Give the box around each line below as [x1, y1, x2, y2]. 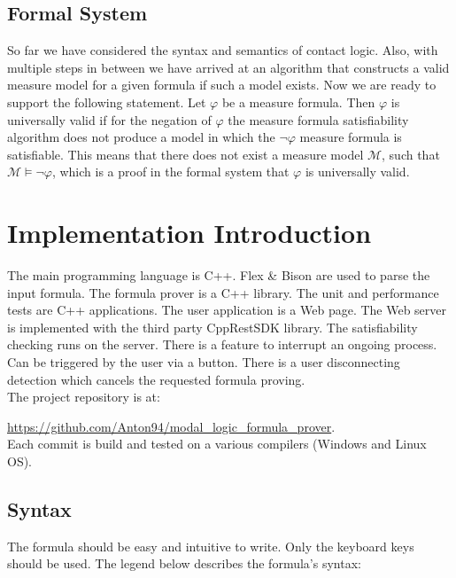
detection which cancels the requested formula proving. [7, 370, 305, 388]
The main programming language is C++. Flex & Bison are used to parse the [7, 266, 430, 285]
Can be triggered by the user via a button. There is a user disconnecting [7, 353, 400, 371]
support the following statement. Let [7, 92, 206, 111]
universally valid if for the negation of [7, 110, 212, 129]
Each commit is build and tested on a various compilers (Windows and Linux [7, 434, 427, 453]
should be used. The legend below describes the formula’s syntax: [7, 554, 361, 573]
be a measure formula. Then [221, 92, 375, 111]
